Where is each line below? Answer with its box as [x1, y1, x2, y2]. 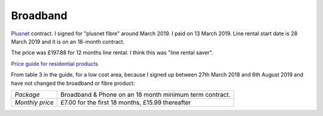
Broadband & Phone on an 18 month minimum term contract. [60, 90, 231, 99]
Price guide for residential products [11, 60, 98, 67]
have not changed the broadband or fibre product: [11, 80, 135, 87]
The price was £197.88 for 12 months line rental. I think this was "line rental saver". [11, 49, 214, 56]
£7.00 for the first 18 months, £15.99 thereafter [60, 98, 191, 106]
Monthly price [14, 98, 54, 106]
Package [14, 90, 40, 99]
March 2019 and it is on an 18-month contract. [11, 38, 125, 45]
